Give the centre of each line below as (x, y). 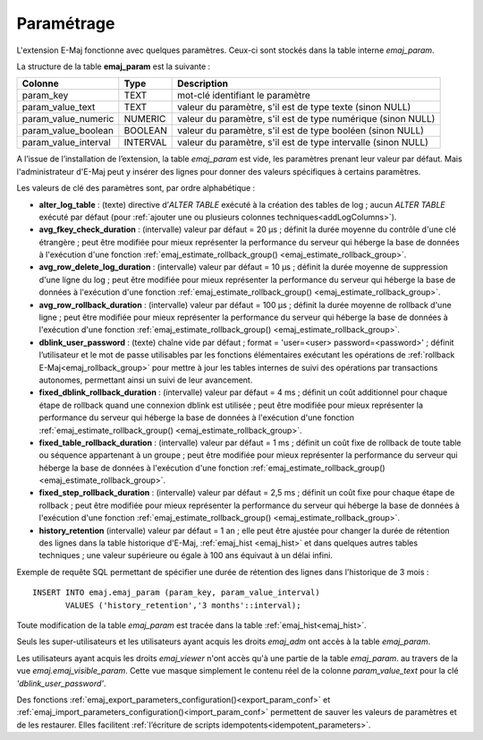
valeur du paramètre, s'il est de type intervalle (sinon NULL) (303, 142)
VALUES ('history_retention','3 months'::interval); (183, 605)
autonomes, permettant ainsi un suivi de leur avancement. (146, 380)
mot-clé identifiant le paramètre (244, 96)
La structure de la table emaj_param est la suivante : (114, 66)
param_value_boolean (68, 131)
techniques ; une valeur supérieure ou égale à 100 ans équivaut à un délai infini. (186, 555)
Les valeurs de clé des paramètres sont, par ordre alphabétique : (136, 188)
